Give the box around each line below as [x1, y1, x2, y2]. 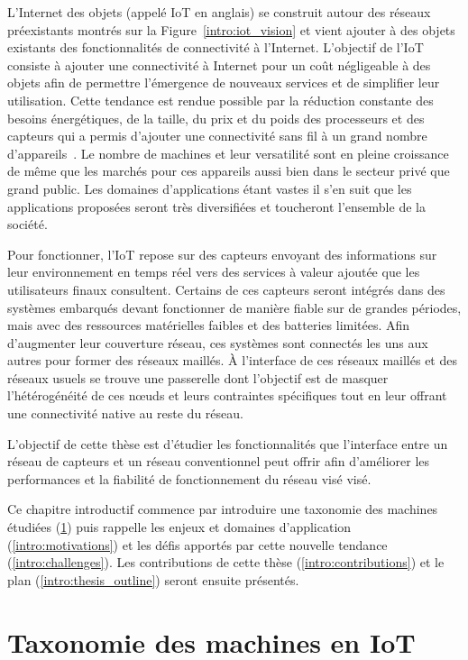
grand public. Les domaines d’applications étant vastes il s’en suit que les [7, 179, 412, 197]
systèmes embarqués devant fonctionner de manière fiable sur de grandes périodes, [7, 298, 462, 316]
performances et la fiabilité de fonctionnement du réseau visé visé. [7, 469, 372, 488]
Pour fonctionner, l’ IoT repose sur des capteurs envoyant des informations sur [7, 244, 437, 263]
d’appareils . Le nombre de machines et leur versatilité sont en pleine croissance [7, 143, 449, 162]
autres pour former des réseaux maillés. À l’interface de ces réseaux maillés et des [7, 351, 457, 370]
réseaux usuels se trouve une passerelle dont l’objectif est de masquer [7, 368, 389, 387]
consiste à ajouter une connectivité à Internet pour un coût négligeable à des [7, 55, 431, 74]
